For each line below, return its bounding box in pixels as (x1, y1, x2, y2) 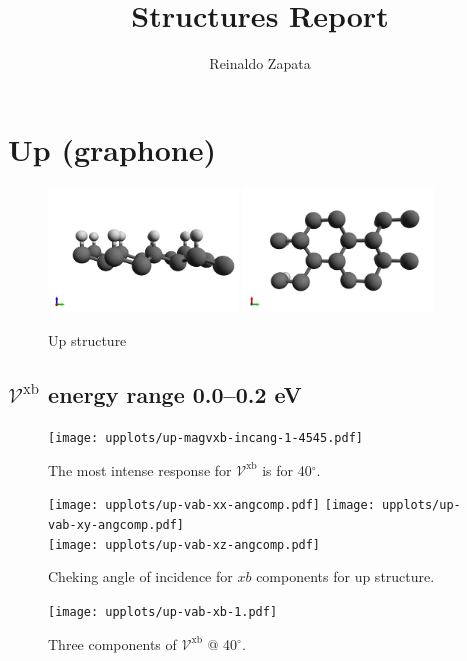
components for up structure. (256, 566, 435, 587)
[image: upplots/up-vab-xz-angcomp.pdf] (48, 537, 321, 552)
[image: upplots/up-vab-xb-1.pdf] (48, 604, 278, 619)
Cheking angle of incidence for (48, 566, 233, 587)
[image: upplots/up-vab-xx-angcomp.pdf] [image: (48, 498, 375, 513)
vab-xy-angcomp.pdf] (48, 517, 185, 532)
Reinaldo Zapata (209, 53, 311, 74)
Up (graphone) (8, 128, 216, 169)
